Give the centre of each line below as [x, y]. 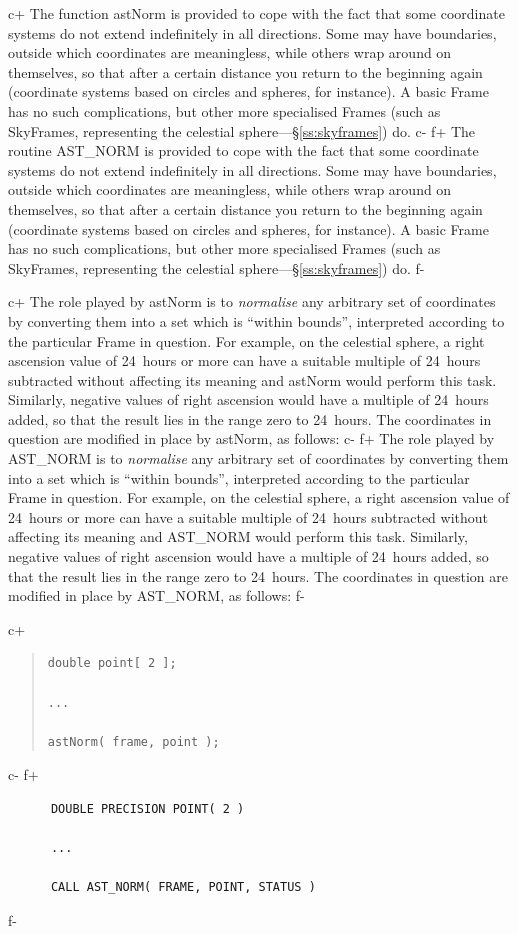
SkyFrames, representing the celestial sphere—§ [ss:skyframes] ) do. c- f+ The [242, 130]
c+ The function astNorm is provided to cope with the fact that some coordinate [256, 13]
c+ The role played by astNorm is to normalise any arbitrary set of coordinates [252, 301]
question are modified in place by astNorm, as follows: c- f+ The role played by [251, 438]
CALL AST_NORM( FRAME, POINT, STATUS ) [183, 887]
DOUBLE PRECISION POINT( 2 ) [147, 808]
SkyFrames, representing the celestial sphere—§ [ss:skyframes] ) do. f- [216, 267]
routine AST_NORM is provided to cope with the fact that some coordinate [243, 150]
